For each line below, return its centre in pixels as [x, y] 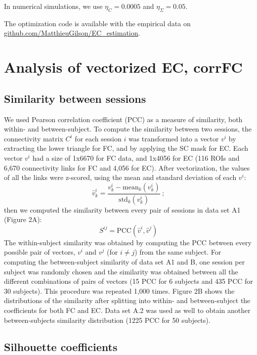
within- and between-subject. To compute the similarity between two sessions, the [128, 129]
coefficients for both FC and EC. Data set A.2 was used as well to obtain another [127, 310]
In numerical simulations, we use [53, 6]
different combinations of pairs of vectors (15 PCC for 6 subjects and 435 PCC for [128, 281]
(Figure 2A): [23, 219]
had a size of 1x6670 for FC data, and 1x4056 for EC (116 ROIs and [136, 157]
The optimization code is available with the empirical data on [97, 23]
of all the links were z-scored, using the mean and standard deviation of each [120, 177]
